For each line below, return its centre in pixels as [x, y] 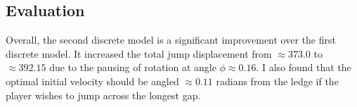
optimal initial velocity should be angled [92, 81]
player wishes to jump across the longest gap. [103, 95]
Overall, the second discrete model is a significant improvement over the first [171, 40]
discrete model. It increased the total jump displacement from [139, 53]
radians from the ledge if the [277, 81]
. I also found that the [304, 67]
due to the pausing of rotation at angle [133, 67]
